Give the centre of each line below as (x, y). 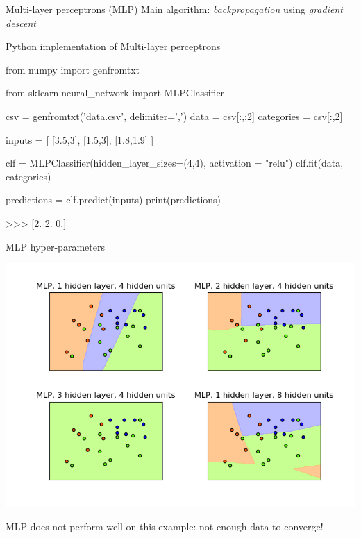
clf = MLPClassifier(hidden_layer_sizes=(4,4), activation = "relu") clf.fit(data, (175, 163)
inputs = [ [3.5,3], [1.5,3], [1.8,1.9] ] (80, 139)
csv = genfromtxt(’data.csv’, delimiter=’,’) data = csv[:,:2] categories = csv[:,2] (174, 116)
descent (21, 23)
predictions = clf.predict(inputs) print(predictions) (114, 200)
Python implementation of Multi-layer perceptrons (113, 46)
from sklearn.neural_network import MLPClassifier (115, 93)
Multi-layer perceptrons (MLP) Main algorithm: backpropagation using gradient (174, 9)
